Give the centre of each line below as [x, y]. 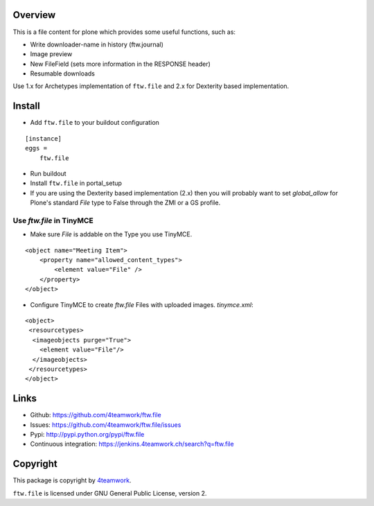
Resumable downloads [63, 73]
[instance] [44, 138]
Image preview [51, 54]
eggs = [36, 148]
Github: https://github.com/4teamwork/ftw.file [96, 415]
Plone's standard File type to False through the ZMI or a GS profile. [125, 203]
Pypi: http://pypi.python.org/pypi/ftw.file [87, 435]
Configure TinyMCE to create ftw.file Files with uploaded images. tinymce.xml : [142, 304]
